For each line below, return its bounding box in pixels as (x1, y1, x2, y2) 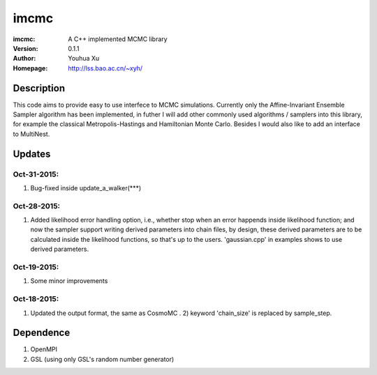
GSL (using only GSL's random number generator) (30, 355, 175, 363)
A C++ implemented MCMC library (68, 35, 168, 43)
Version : (13, 44, 38, 52)
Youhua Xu (68, 54, 100, 63)
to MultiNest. (13, 130, 50, 138)
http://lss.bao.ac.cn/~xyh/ (68, 63, 143, 72)
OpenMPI (30, 345, 58, 353)
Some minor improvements (30, 277, 108, 285)
